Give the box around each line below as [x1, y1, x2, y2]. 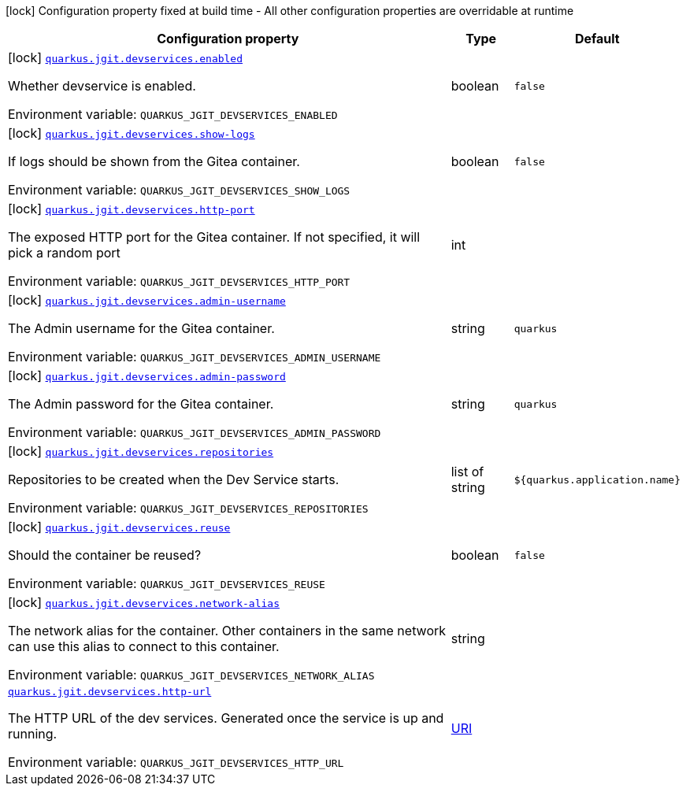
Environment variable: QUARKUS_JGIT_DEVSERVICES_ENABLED [8, 106, 338, 122]
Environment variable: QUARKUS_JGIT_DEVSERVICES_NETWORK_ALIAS [8, 667, 375, 683]
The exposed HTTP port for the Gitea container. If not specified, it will [8, 229, 421, 245]
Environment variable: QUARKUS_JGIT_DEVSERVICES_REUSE [8, 575, 325, 591]
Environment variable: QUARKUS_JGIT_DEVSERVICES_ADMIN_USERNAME [8, 349, 381, 365]
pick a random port [8, 245, 121, 261]
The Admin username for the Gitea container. [8, 320, 275, 336]
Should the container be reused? [8, 547, 202, 563]
